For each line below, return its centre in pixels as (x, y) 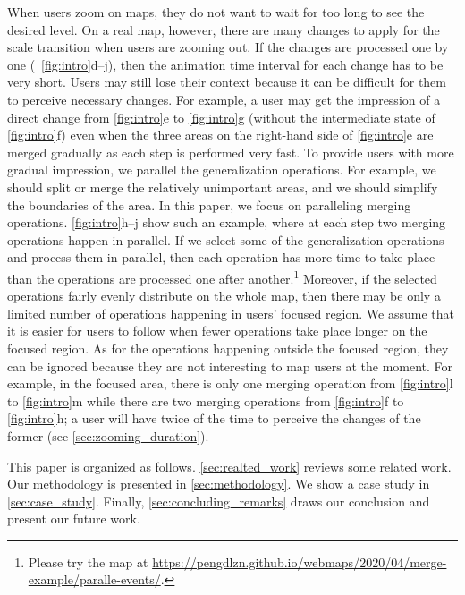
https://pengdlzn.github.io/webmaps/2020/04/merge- (300, 561)
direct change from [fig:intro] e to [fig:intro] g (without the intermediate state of (221, 117)
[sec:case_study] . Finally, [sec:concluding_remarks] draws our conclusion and (219, 501)
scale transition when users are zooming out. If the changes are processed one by (228, 47)
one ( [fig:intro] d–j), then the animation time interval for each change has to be (225, 64)
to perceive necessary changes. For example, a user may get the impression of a (224, 99)
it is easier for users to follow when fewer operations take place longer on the (217, 331)
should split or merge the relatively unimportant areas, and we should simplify (223, 187)
